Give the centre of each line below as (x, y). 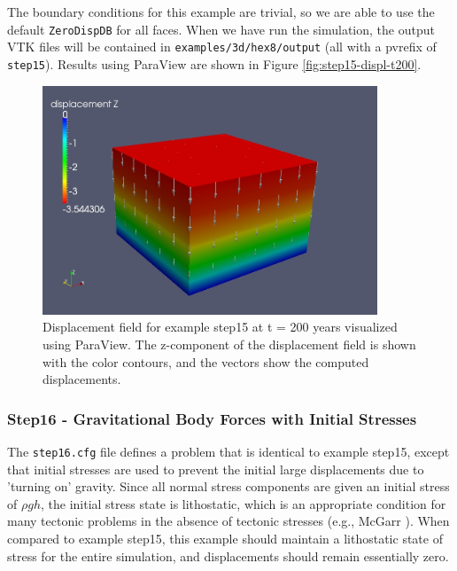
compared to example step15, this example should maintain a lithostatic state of (225, 539)
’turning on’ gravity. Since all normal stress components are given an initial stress (228, 486)
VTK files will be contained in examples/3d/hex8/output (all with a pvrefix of (222, 47)
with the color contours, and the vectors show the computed (206, 361)
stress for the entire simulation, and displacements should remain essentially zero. (228, 555)
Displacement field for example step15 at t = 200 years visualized (220, 327)
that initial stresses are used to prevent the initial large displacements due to (216, 469)
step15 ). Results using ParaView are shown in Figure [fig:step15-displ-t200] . (214, 63)
